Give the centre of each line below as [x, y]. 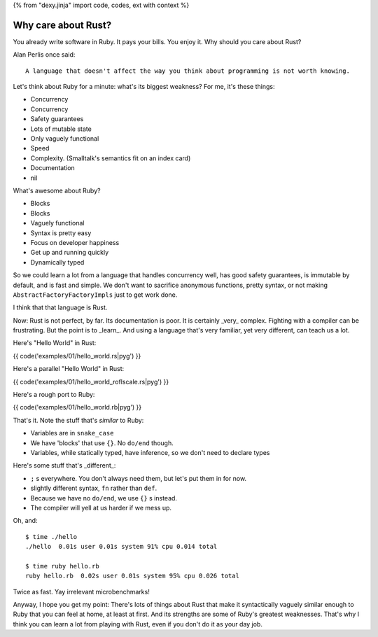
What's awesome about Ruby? [57, 190]
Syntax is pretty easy [61, 233]
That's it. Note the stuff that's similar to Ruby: [78, 420]
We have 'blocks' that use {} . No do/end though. [102, 443]
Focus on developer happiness [75, 242]
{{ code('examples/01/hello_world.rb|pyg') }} [77, 407]
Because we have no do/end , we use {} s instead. [104, 498]
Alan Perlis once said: [44, 55]
